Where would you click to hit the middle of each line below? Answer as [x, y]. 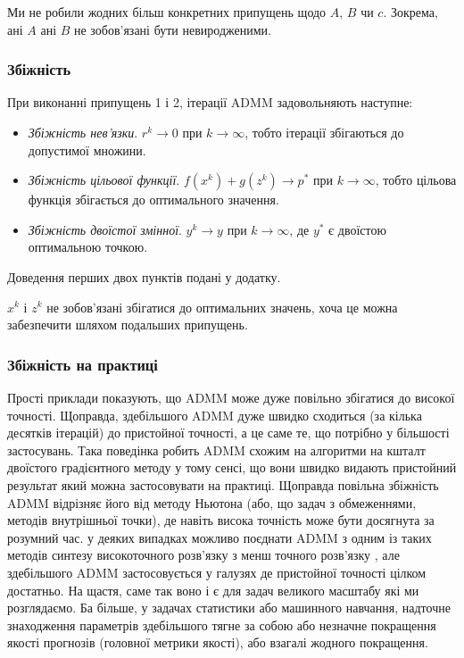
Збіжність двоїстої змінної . [105, 229]
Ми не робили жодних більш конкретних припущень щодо [167, 12]
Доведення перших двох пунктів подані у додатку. [144, 276]
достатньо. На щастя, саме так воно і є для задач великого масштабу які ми [213, 590]
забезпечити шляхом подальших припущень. [128, 325]
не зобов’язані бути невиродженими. [172, 29]
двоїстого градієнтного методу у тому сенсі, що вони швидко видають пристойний [232, 467]
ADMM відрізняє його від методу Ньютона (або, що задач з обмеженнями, [212, 502]
